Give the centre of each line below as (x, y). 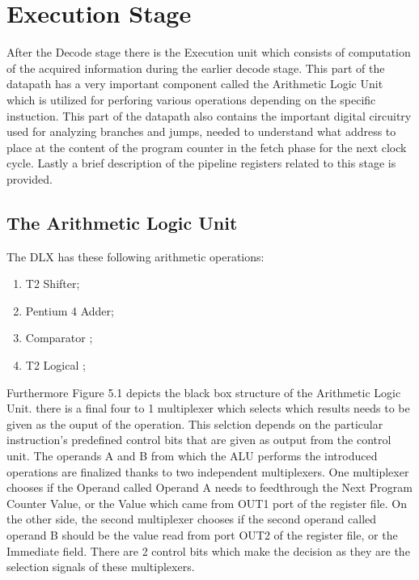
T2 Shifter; (53, 284)
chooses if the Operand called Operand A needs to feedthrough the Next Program (209, 487)
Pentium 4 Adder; (70, 310)
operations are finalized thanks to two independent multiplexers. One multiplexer (208, 471)
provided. (30, 178)
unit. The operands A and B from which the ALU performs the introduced (192, 456)
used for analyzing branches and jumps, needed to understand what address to (201, 131)
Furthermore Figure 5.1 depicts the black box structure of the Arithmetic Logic (204, 392)
